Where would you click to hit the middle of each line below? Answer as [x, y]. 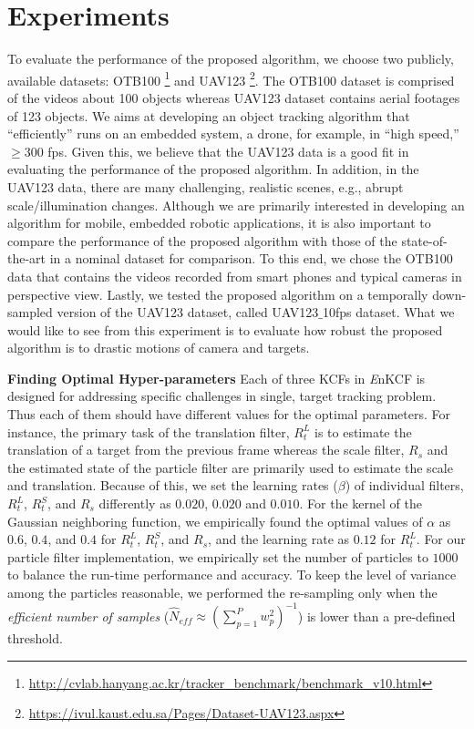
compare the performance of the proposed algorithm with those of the [202, 240]
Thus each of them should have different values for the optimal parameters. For [229, 414]
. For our [441, 539]
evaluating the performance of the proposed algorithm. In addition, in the [213, 169]
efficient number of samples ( [88, 616]
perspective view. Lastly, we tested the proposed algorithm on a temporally [218, 294]
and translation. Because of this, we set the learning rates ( [173, 485]
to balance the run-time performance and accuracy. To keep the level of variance [232, 575]
